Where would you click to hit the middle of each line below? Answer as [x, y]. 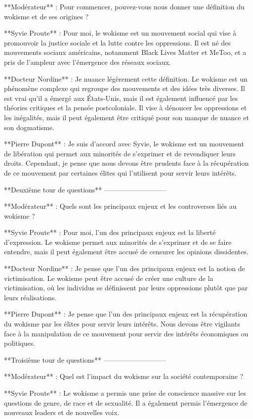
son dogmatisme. [29, 127]
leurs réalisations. [30, 297]
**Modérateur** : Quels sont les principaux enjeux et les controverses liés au [120, 206]
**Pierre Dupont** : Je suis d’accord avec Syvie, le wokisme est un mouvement [124, 144]
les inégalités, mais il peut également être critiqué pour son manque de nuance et [126, 117]
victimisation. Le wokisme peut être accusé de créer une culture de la [109, 278]
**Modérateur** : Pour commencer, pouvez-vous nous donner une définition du [124, 6]
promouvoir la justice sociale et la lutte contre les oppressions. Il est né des [117, 42]
